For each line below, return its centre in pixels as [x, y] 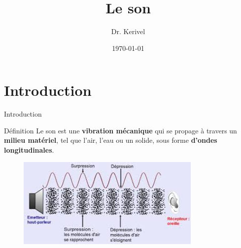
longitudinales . [29, 150]
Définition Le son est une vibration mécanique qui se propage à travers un [120, 130]
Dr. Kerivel [128, 31]
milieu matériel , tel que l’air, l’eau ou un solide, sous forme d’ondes [111, 140]
